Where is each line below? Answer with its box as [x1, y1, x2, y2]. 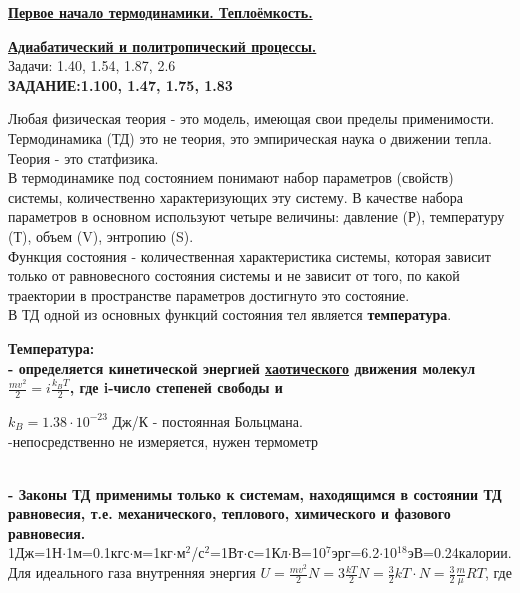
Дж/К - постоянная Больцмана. [112, 410, 303, 431]
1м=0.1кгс [66, 542, 130, 563]
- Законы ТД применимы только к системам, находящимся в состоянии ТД [8, 483, 502, 504]
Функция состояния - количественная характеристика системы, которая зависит [8, 245, 491, 266]
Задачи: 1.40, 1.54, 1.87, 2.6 [8, 55, 176, 76]
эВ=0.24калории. [407, 542, 512, 563]
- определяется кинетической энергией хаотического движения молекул [8, 357, 475, 378]
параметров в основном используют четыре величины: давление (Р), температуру [8, 206, 505, 227]
